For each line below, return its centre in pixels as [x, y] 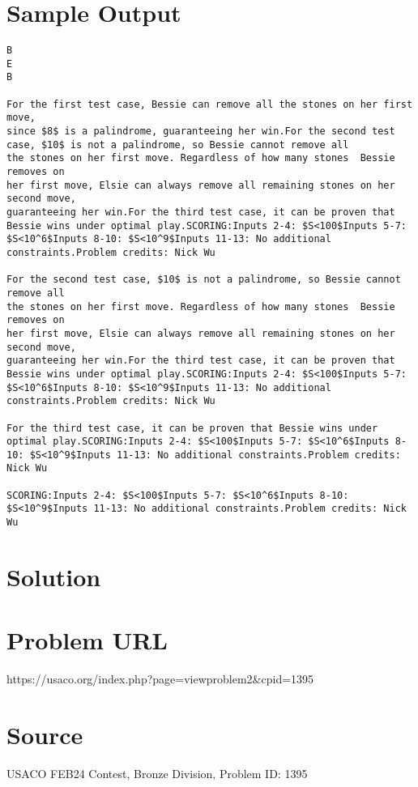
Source [45, 735]
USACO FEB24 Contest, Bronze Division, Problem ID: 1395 [157, 773]
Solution [54, 576]
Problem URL [87, 640]
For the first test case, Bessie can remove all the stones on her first [210, 104]
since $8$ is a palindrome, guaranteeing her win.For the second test [201, 132]
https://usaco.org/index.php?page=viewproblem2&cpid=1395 [160, 679]
